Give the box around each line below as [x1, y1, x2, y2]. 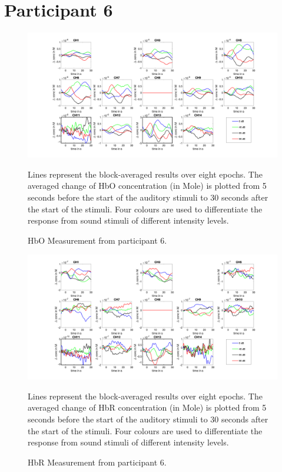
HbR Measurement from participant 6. [28, 455, 167, 468]
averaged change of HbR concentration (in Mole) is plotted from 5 [28, 401, 267, 414]
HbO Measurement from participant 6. [28, 234, 167, 246]
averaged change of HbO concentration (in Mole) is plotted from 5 [28, 179, 267, 192]
